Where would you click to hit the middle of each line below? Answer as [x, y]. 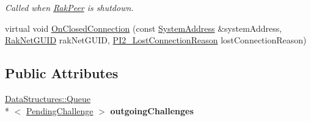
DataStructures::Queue [48, 98]
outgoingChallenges [152, 110]
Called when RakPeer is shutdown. [69, 7]
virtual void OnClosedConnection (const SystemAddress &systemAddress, [144, 28]
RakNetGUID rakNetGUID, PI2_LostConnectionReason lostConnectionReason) [156, 40]
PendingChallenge [60, 110]
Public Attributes [62, 73]
